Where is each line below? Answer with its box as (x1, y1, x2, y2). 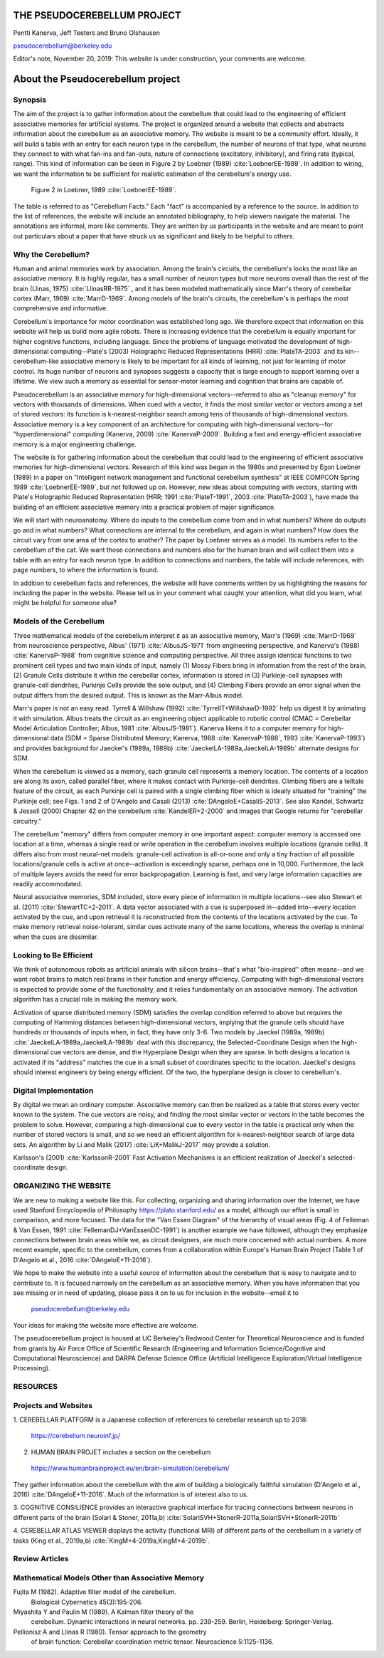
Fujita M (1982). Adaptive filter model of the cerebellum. (13, 1588, 177, 1596)
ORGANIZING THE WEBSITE (13, 1181, 112, 1191)
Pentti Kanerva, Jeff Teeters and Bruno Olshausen (13, 28, 160, 37)
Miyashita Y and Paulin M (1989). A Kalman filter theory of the (13, 1607, 194, 1616)
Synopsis (13, 95, 46, 105)
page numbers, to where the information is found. (13, 566, 159, 574)
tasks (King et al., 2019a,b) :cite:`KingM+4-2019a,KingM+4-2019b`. (13, 1536, 210, 1545)
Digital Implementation (13, 1086, 94, 1096)
